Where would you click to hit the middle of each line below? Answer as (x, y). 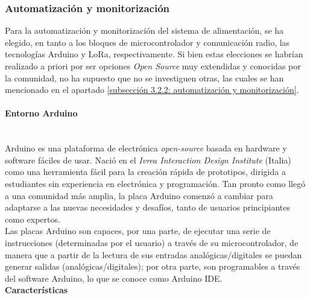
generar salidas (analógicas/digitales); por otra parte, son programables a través (153, 266)
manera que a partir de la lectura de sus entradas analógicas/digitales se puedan (153, 254)
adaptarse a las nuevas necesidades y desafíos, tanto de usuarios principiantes (147, 207)
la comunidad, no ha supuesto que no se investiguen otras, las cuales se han (144, 78)
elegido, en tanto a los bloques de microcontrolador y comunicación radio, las (147, 42)
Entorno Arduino (41, 113)
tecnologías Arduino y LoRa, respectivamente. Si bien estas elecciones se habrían (154, 54)
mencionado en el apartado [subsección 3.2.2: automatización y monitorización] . (152, 90)
